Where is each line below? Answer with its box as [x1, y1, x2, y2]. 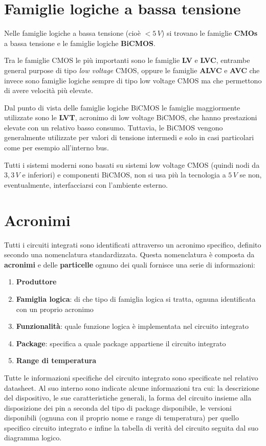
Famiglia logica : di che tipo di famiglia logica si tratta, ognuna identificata [16, 293, 256, 304]
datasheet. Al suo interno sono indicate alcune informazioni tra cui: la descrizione [4, 382, 259, 393]
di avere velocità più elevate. [4, 85, 93, 96]
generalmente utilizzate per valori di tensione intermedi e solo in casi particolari [4, 132, 254, 143]
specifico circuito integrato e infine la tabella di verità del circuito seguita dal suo [4, 422, 258, 433]
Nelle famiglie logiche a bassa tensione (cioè [4, 28, 141, 38]
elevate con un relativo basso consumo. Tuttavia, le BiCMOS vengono [4, 122, 223, 132]
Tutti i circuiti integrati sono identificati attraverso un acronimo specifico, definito [4, 239, 261, 250]
